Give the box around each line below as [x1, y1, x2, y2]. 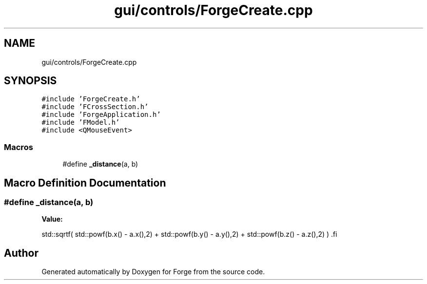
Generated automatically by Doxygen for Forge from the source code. [41, 267, 265, 276]
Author [4, 246, 39, 259]
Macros [4, 142, 33, 152]
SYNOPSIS [4, 75, 57, 87]
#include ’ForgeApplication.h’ [41, 111, 161, 119]
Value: [41, 215, 63, 224]
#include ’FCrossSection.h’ [41, 103, 149, 111]
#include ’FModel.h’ [41, 118, 120, 127]
